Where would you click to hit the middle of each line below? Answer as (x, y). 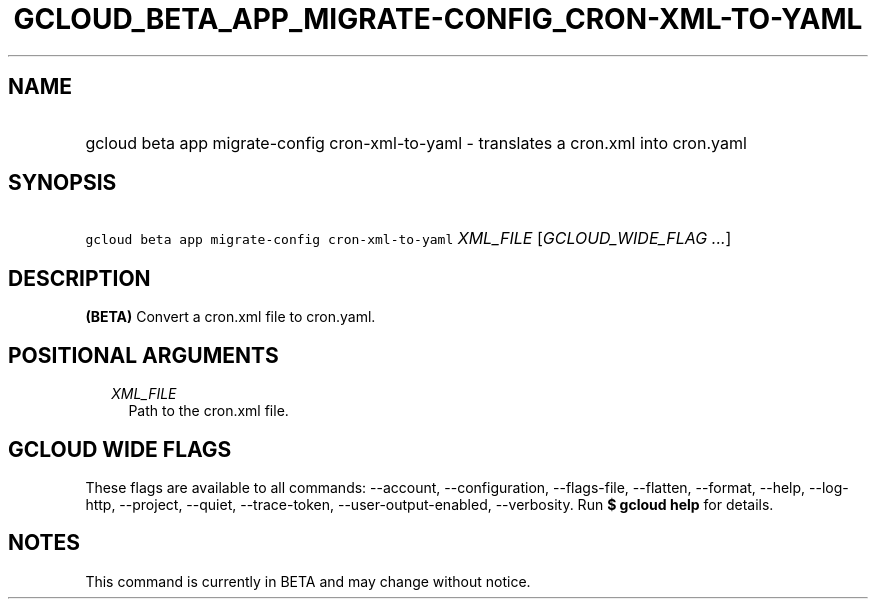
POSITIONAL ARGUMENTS (143, 355)
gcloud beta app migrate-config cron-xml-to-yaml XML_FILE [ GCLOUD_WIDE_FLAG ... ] (408, 238)
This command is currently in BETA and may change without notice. (308, 581)
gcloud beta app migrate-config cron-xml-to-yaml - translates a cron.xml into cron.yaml (416, 142)
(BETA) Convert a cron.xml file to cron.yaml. (230, 317)
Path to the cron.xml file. (208, 411)
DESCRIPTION (79, 278)
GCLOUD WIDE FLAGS (120, 449)
